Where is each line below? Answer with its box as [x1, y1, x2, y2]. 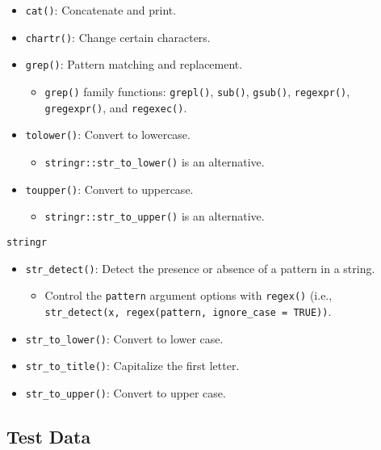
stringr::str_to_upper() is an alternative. [44, 208, 265, 225]
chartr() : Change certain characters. [25, 28, 211, 45]
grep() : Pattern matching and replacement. [25, 56, 243, 73]
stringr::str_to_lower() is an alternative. [44, 153, 265, 170]
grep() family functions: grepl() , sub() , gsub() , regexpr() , [44, 82, 350, 99]
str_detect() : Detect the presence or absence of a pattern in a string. [25, 259, 375, 276]
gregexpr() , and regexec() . [44, 99, 187, 116]
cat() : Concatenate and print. [25, 2, 177, 18]
